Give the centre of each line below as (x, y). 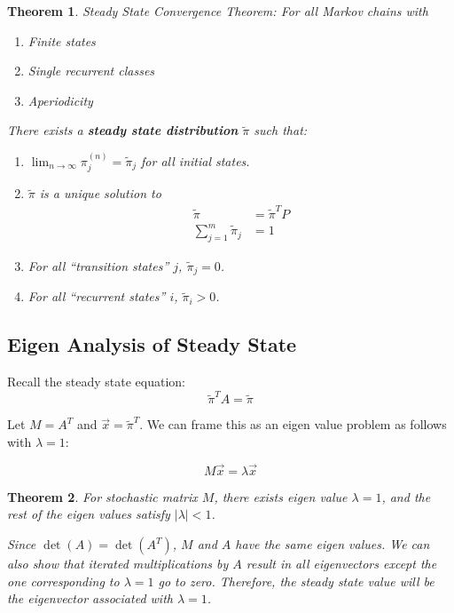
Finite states (62, 40)
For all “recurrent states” (97, 296)
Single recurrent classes (91, 71)
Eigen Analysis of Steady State (152, 344)
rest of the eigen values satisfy (89, 514)
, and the (406, 496)
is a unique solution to (100, 193)
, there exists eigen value (281, 496)
